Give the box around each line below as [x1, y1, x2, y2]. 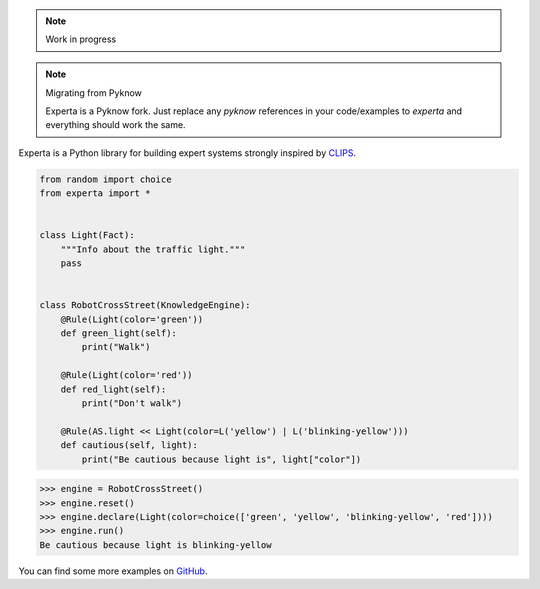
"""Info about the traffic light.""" [60, 243, 246, 255]
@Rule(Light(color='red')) [60, 370, 194, 381]
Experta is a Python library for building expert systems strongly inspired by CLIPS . [18, 146, 357, 159]
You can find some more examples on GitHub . [18, 565, 208, 577]
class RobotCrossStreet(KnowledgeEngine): [39, 300, 251, 311]
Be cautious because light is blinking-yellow [39, 539, 272, 550]
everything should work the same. [45, 119, 186, 131]
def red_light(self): [60, 383, 167, 395]
